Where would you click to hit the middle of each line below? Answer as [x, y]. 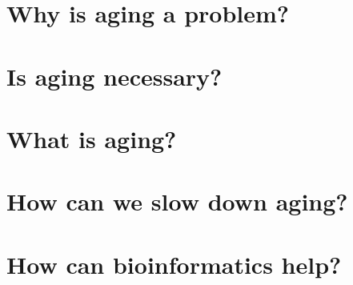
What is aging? [92, 138]
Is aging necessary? [114, 76]
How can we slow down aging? [177, 201]
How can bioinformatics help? [174, 264]
